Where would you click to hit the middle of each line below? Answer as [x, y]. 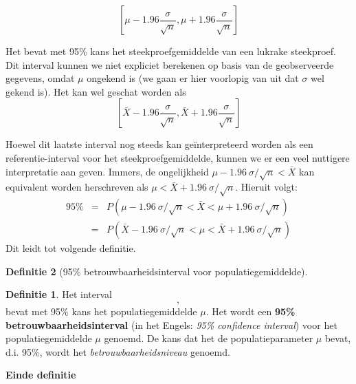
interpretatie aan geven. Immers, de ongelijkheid [107, 171]
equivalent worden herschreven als [77, 187]
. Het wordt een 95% [251, 311]
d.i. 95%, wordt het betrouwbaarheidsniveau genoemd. [118, 351]
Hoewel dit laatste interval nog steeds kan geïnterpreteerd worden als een [159, 144]
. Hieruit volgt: [266, 187]
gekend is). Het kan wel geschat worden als [96, 91]
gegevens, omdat [40, 78]
